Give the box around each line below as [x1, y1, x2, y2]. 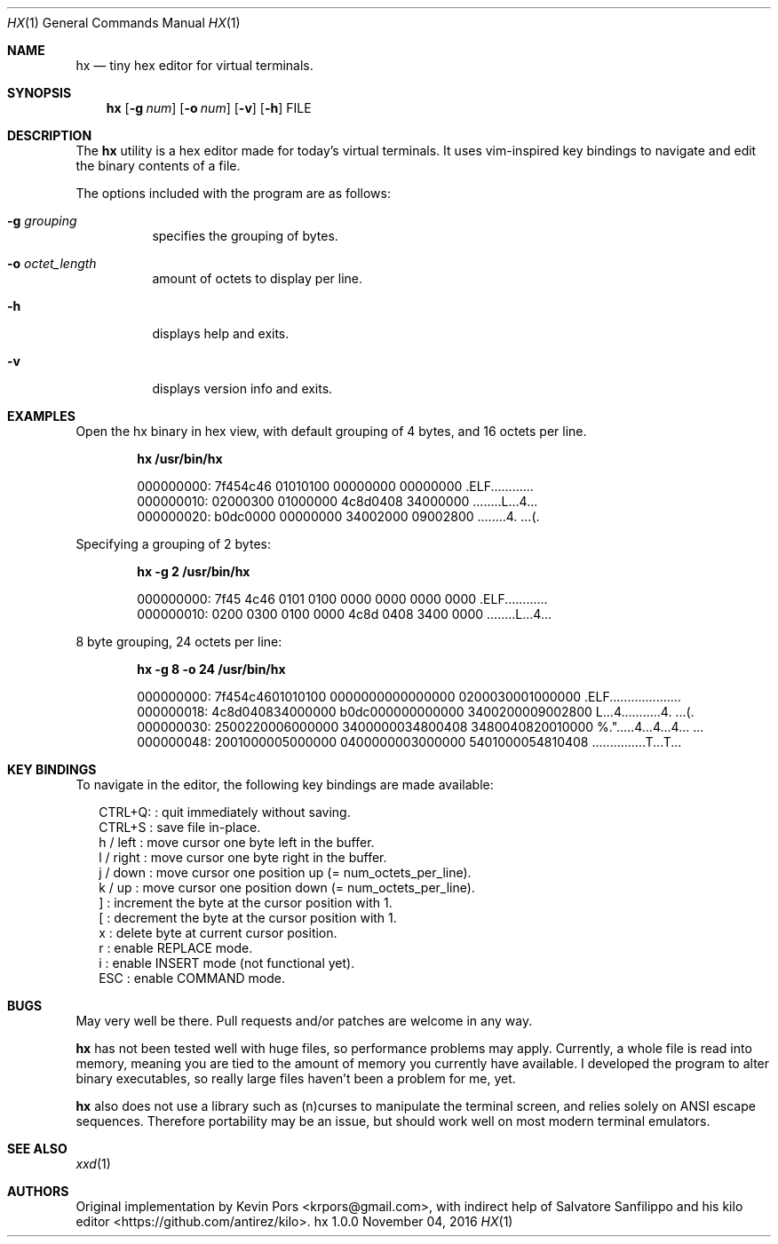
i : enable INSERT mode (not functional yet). [99, 955, 355, 971]
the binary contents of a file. [75, 158, 241, 173]
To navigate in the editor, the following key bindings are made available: [75, 777, 494, 792]
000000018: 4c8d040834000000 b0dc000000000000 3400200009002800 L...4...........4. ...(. [137, 704, 695, 719]
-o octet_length [7, 256, 97, 271]
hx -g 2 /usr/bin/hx [137, 564, 250, 579]
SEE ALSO [7, 1141, 67, 1156]
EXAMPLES [7, 408, 75, 424]
